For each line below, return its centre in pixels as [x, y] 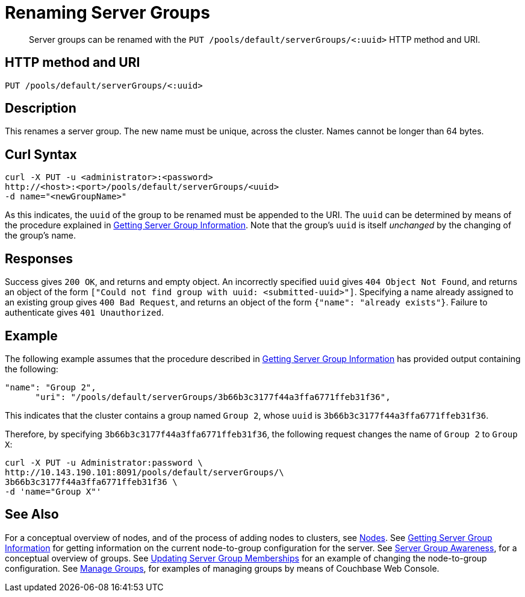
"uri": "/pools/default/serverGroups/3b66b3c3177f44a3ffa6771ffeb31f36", [213, 397]
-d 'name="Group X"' [53, 491]
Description [41, 108]
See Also [32, 514]
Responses [39, 258]
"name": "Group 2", [51, 387]
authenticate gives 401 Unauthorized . [84, 313]
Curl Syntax [41, 154]
